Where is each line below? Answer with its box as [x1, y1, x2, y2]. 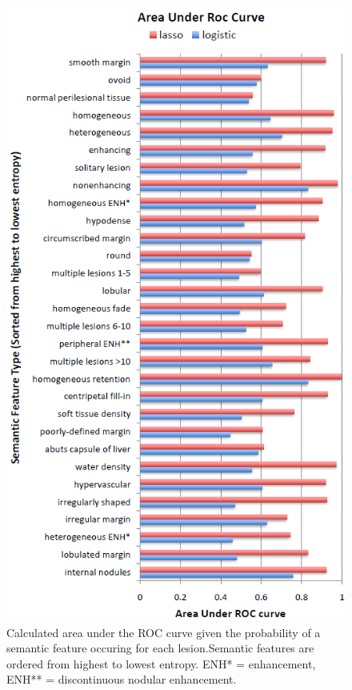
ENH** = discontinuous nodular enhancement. [6, 671, 237, 688]
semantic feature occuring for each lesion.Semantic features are [6, 640, 314, 656]
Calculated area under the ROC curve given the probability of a [6, 623, 321, 640]
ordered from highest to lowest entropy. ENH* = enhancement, [6, 655, 316, 672]
